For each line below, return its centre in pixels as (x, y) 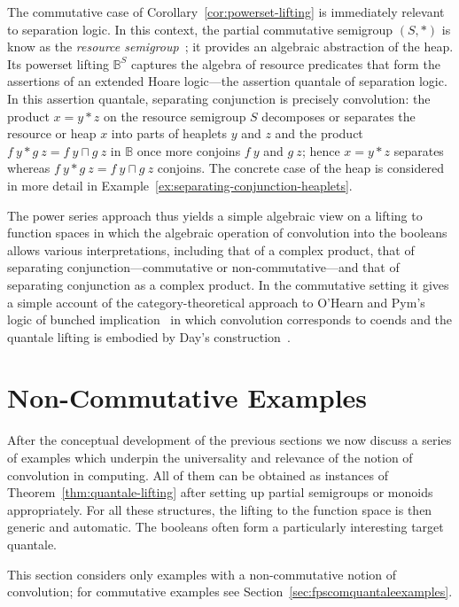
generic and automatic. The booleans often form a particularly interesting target (226, 527)
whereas (29, 168)
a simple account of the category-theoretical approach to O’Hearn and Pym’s (216, 302)
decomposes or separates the (338, 116)
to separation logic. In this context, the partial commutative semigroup (200, 29)
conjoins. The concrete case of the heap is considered (300, 168)
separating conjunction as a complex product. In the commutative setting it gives (228, 284)
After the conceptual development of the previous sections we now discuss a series (229, 440)
